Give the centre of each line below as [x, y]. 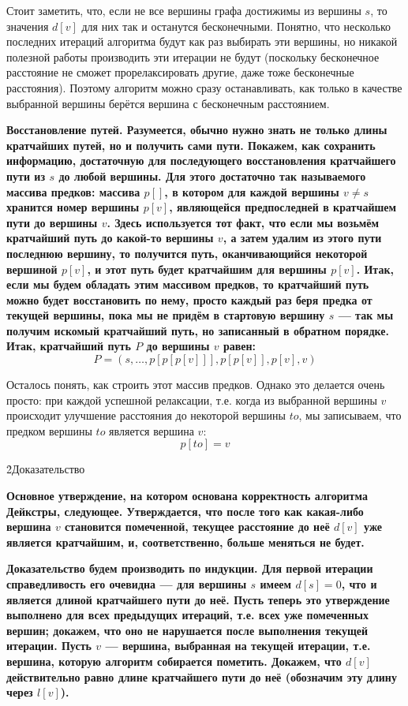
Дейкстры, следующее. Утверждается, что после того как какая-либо [185, 511]
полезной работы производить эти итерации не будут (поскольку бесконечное [193, 56]
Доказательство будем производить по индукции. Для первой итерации [190, 568]
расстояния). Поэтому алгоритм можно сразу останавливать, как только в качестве [204, 87]
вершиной [32, 269]
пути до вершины [52, 222]
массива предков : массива [73, 191]
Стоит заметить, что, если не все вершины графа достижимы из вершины [184, 10]
